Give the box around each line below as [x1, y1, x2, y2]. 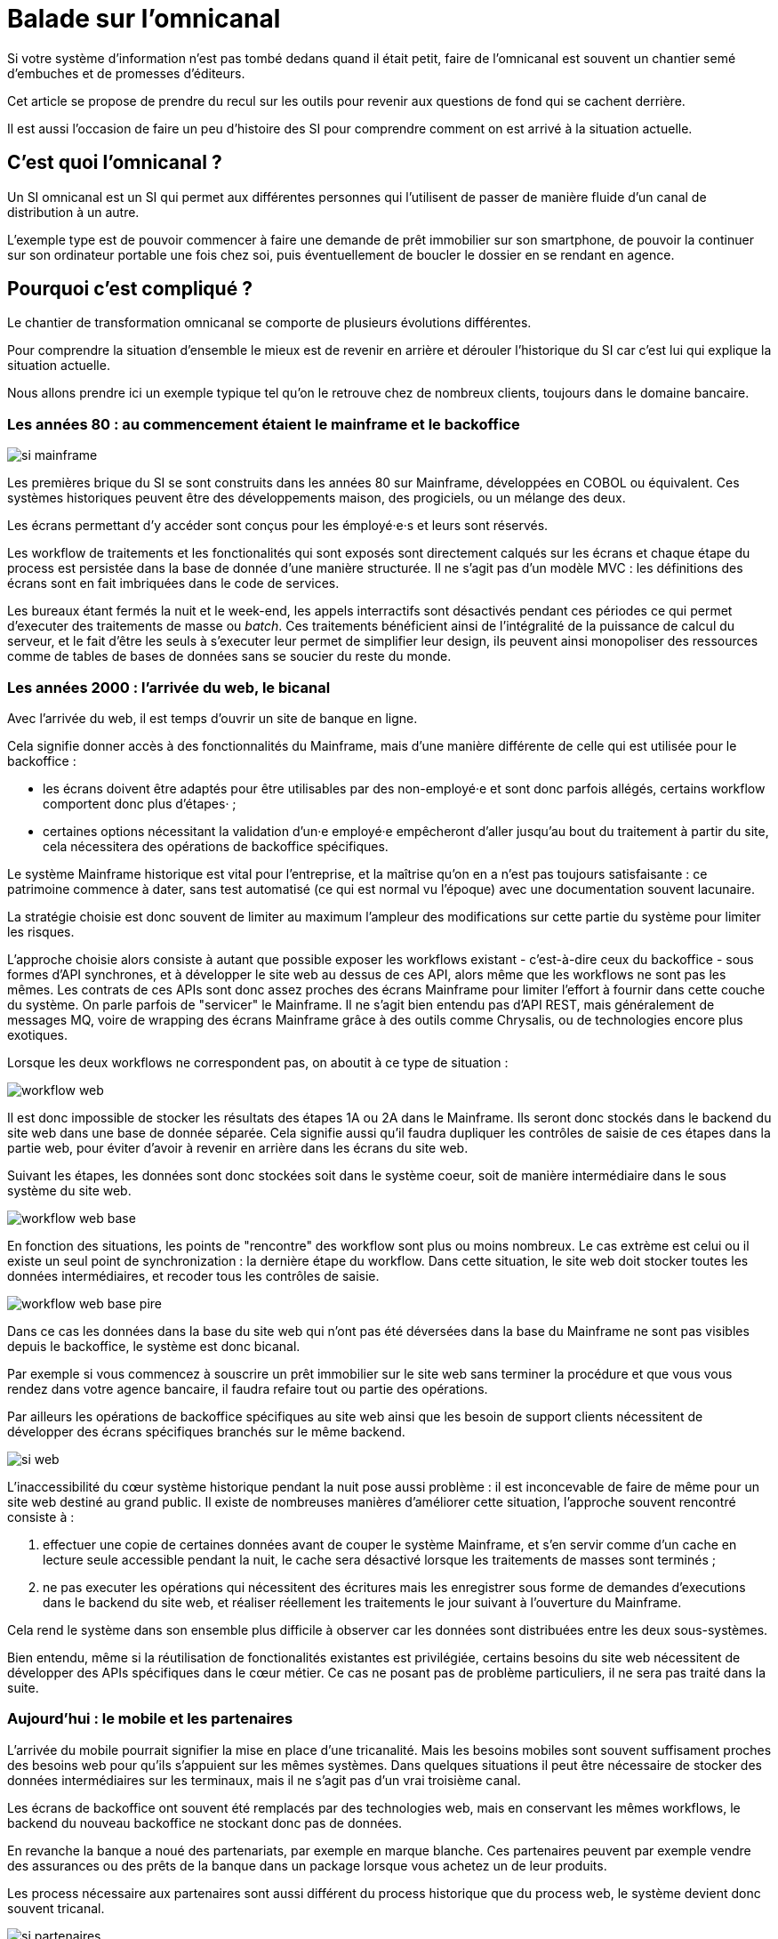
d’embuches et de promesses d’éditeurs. [7, 65, 245, 81]
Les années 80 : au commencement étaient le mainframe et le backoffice [7, 414, 520, 433]
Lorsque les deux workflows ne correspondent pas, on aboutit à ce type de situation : [7, 1054, 509, 1070]
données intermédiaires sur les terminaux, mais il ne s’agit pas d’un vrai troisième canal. [7, 1772, 521, 1788]
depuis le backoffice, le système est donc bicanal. [7, 1338, 301, 1354]
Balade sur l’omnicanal [7, 4, 281, 34]
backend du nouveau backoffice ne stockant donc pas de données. [7, 1814, 403, 1830]
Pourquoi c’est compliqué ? [7, 278, 253, 301]
